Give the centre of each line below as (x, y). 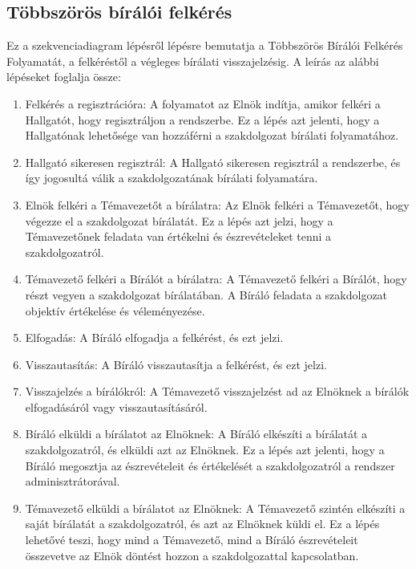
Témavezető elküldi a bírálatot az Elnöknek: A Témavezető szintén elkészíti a (215, 508)
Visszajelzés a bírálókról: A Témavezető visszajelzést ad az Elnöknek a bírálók (217, 391)
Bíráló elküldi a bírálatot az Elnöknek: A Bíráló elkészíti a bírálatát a (196, 434)
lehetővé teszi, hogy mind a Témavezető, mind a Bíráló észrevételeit (192, 540)
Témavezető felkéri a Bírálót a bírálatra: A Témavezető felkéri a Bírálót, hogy (216, 279)
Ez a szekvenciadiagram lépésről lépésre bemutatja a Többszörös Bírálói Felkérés (205, 45)
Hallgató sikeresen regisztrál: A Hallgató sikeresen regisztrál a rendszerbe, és (213, 162)
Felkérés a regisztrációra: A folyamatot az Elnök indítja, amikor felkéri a (203, 103)
